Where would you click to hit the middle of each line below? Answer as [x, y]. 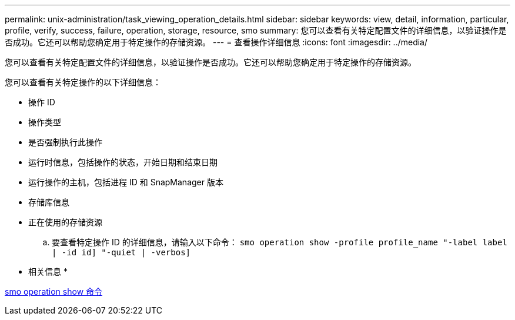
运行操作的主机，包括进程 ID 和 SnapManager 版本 [126, 182]
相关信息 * [48, 271]
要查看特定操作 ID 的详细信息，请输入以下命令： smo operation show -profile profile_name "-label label [280, 242]
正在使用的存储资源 [65, 222]
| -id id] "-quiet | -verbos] [121, 252]
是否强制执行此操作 [65, 142]
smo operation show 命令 [54, 291]
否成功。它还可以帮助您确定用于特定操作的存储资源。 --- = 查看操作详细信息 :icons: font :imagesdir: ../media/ [216, 42]
